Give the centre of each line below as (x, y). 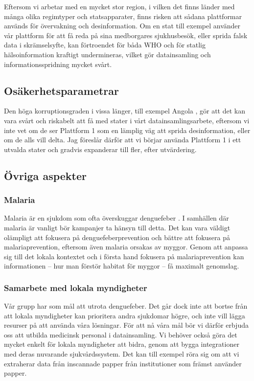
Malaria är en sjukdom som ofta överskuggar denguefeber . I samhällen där (116, 218)
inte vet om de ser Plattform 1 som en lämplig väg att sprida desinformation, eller (127, 130)
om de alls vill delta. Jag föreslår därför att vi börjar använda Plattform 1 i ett (123, 140)
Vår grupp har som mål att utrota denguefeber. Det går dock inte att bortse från (126, 306)
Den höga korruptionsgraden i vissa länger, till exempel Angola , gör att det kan (125, 111)
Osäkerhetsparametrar (61, 90)
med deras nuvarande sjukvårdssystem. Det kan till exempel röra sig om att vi (122, 354)
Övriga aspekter (45, 175)
